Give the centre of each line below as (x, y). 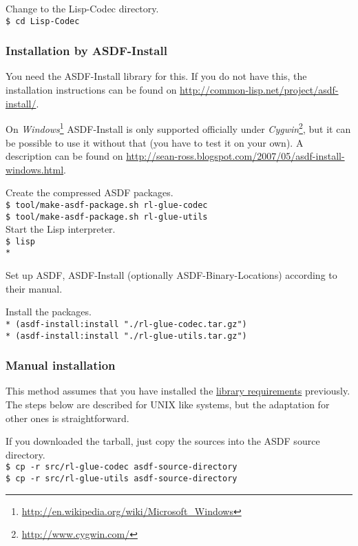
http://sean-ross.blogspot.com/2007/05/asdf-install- (235, 156)
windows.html (35, 169)
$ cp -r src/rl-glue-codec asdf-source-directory (122, 467)
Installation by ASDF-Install (86, 51)
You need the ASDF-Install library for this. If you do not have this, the (156, 76)
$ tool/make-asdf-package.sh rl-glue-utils (107, 217)
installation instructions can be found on (91, 90)
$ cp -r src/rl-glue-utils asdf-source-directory (122, 479)
